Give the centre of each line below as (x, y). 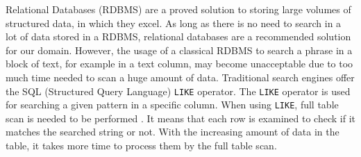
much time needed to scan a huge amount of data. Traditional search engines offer (180, 77)
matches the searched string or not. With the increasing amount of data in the (173, 132)
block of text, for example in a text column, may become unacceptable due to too (179, 64)
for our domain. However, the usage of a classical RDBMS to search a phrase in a (179, 50)
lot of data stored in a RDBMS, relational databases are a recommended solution (178, 36)
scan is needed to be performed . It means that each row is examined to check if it (180, 118)
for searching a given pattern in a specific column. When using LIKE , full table (172, 105)
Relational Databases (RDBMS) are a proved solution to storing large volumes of (178, 9)
